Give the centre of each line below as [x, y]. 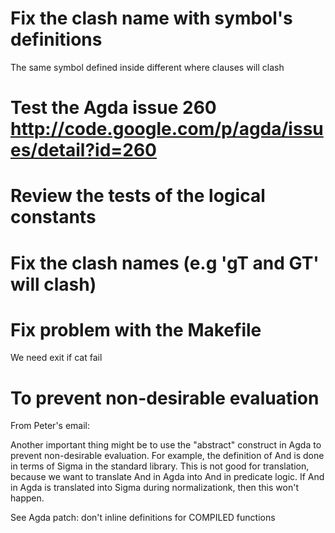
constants [53, 217]
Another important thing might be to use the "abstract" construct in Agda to [166, 445]
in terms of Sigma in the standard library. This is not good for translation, [160, 466]
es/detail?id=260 [83, 150]
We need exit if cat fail [56, 358]
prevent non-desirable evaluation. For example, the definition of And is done [167, 456]
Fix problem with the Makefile [136, 329]
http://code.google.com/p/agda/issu [167, 129]
